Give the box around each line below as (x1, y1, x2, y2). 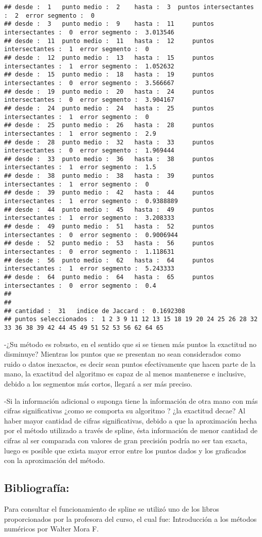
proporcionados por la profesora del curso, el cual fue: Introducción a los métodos (4, 513, 257, 524)
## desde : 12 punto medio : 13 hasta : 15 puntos (4, 54, 214, 61)
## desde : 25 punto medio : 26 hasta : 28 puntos (4, 122, 214, 129)
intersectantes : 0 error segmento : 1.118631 (4, 248, 174, 256)
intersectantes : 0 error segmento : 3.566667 (4, 79, 174, 87)
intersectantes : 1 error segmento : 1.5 (4, 164, 156, 171)
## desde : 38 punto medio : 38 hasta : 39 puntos (4, 172, 214, 180)
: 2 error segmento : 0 (4, 12, 95, 19)
